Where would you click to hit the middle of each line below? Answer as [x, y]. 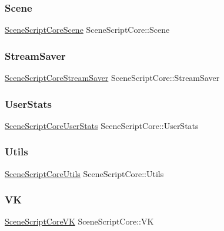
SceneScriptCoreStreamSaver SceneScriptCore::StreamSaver [112, 78]
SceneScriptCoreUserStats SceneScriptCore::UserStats [102, 125]
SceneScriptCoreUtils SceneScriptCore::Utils [84, 173]
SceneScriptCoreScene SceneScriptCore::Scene [87, 30]
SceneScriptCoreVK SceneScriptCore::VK [79, 221]
